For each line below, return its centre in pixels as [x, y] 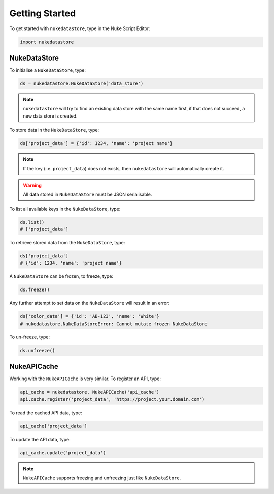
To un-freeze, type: [30, 337]
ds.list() [32, 222]
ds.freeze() [35, 290]
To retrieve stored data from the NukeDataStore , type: [67, 243]
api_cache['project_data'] [54, 426]
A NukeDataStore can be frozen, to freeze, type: [61, 276]
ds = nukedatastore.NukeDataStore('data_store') [82, 84]
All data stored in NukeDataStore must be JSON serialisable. [88, 195]
